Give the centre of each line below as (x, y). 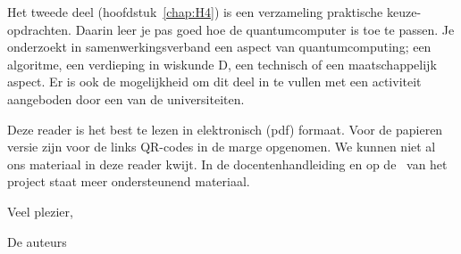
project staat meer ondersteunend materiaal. (129, 181)
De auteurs (37, 241)
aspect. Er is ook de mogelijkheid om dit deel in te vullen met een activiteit (214, 82)
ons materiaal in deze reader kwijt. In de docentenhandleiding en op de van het (227, 164)
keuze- (404, 12)
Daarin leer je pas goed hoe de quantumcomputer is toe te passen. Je (265, 29)
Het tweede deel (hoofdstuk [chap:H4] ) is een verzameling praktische (195, 12)
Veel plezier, (40, 211)
